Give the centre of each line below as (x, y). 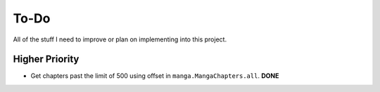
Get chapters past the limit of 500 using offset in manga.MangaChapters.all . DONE (155, 76)
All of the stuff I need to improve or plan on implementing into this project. (120, 39)
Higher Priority (46, 59)
